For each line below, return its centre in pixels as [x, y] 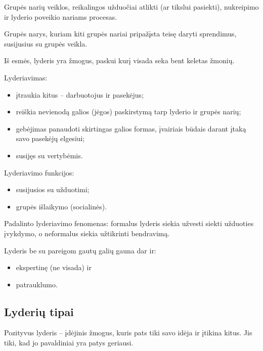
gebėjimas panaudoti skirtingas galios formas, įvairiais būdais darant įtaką [131, 128]
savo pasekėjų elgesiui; [50, 138]
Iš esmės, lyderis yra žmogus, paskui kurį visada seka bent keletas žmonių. [119, 60]
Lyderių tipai [39, 311]
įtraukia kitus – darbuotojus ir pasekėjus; [80, 94]
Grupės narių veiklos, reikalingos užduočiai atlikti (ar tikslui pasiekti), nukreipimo [131, 7]
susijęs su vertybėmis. [49, 155]
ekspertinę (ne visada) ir [54, 267]
